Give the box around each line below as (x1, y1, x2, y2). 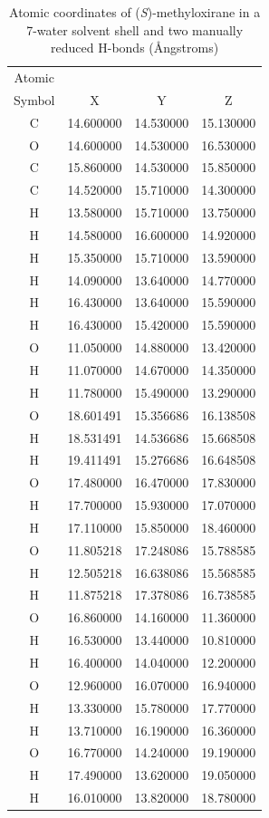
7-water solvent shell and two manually (26, 20, 244, 39)
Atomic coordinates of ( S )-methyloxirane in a (9, 3, 261, 21)
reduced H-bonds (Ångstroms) (51, 38, 219, 57)
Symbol (14, 90, 55, 109)
